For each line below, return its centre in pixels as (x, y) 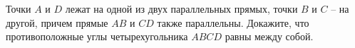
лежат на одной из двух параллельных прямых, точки (181, 8)
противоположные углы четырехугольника (97, 36)
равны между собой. (269, 36)
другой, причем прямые (57, 22)
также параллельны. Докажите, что (233, 22)
